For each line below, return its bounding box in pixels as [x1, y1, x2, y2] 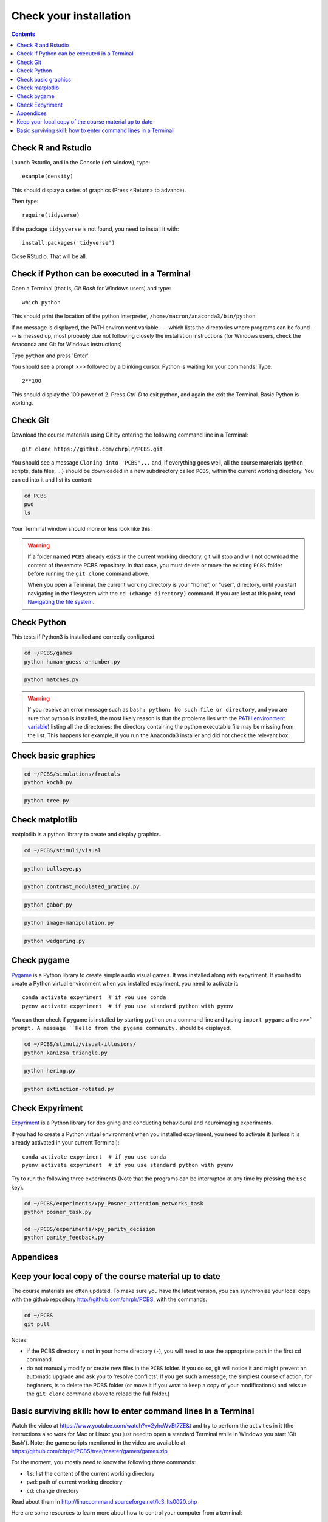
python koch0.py [24, 779, 73, 786]
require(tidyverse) [22, 212, 80, 219]
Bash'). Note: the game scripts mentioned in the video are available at [11, 1439, 186, 1446]
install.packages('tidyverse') [22, 239, 115, 247]
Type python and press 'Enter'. [11, 352, 91, 359]
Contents [11, 30, 36, 38]
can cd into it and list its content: [11, 475, 93, 483]
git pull [24, 1320, 50, 1327]
